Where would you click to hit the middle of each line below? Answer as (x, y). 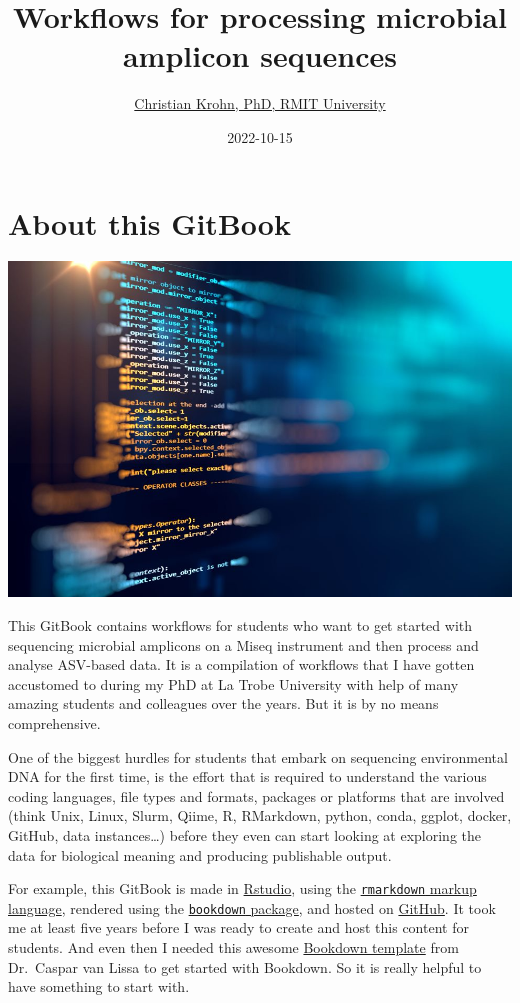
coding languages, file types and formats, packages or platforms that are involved (256, 795)
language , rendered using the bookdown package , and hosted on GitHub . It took (252, 907)
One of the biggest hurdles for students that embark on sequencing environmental (258, 756)
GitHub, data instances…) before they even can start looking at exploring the (245, 834)
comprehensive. (54, 723)
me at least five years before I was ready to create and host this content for (238, 927)
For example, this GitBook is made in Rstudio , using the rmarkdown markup (242, 888)
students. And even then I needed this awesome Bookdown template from (233, 947)
